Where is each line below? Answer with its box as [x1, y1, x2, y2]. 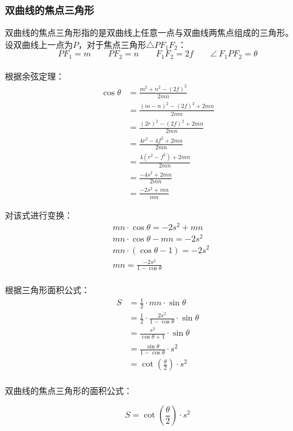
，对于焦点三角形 [78, 38, 146, 50]
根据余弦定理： [5, 70, 64, 83]
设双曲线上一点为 [5, 38, 73, 50]
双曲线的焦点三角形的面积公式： [5, 384, 132, 396]
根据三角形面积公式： [5, 283, 90, 296]
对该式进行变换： [5, 208, 73, 221]
